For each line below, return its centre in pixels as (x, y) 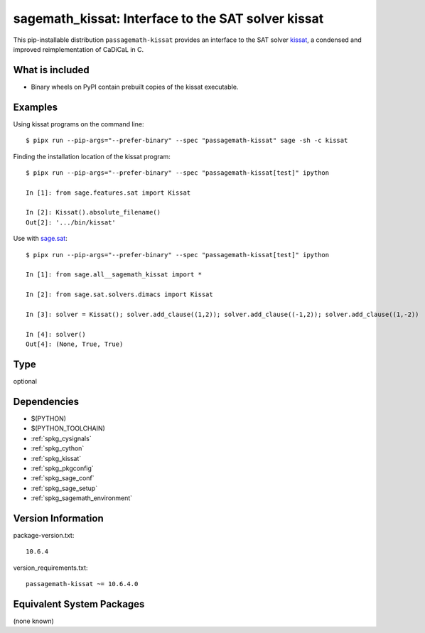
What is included (52, 70)
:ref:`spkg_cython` (58, 448)
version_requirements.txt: (50, 568)
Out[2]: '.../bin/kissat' (71, 222)
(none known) (34, 621)
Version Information (58, 518)
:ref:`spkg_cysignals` (61, 438)
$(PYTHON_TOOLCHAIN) (68, 428)
